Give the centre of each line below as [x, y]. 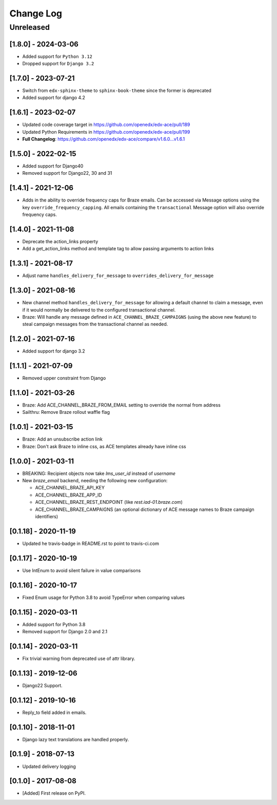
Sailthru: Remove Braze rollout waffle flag [66, 412]
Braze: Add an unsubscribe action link [62, 439]
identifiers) [47, 517]
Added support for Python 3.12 [57, 56]
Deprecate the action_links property [60, 241]
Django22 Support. [42, 685]
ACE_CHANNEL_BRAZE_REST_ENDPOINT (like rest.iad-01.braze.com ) [109, 502]
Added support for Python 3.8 [54, 624]
